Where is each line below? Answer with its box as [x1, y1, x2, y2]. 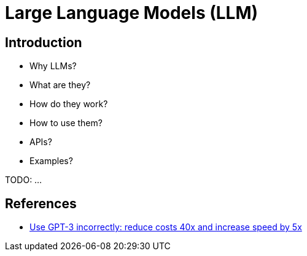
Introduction [5, 34, 82, 50]
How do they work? [29, 99, 108, 110]
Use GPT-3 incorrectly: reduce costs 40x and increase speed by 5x [29, 222, 302, 233]
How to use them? [29, 118, 103, 129]
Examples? [29, 156, 73, 167]
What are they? [29, 80, 91, 91]
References [5, 195, 77, 211]
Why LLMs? [29, 61, 77, 72]
